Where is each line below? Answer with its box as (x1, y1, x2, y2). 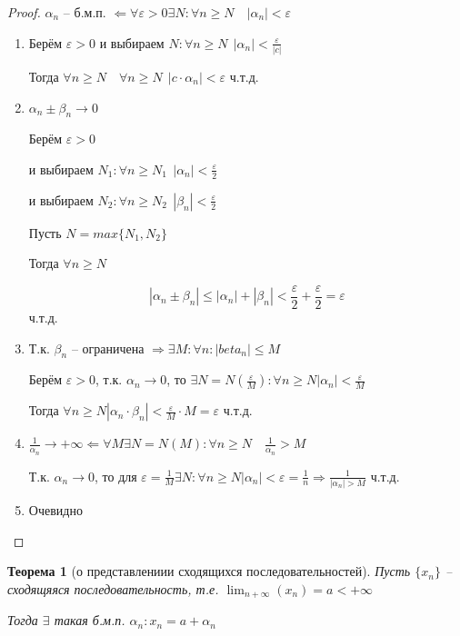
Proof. (7, 3, 41, 21)
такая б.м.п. (54, 611, 125, 630)
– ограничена (71, 338, 145, 357)
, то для (94, 466, 137, 485)
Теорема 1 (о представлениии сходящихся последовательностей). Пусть (7, 561, 411, 581)
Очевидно (28, 500, 83, 519)
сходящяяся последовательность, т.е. (7, 579, 219, 598)
